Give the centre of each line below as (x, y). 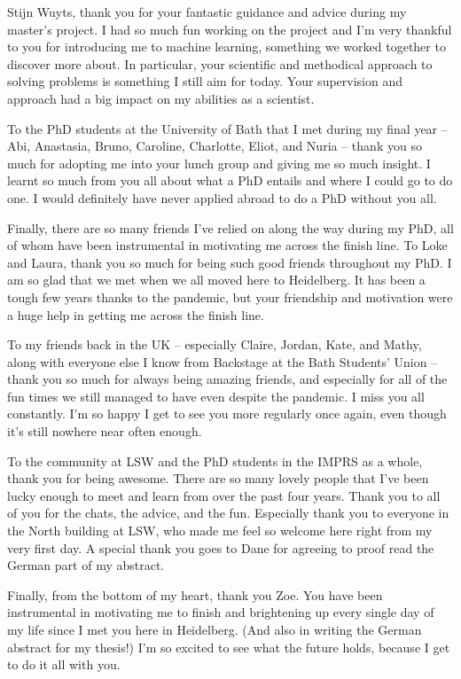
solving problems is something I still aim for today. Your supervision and (205, 81)
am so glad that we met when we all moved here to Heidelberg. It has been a (216, 280)
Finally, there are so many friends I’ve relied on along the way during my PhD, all (230, 227)
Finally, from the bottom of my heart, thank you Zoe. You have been (195, 594)
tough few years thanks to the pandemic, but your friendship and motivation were (230, 297)
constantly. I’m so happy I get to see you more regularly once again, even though (227, 414)
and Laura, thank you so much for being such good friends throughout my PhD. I (230, 262)
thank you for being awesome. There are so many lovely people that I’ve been (218, 478)
